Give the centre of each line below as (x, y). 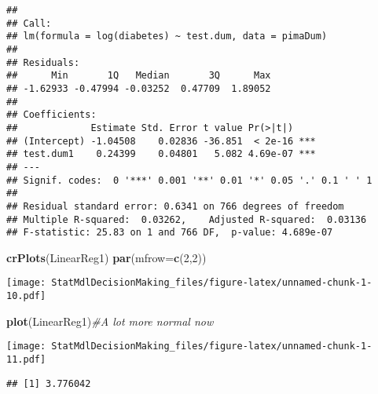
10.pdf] (26, 296)
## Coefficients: (51, 115)
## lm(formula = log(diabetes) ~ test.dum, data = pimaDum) (167, 36)
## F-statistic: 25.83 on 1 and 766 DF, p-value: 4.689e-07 (170, 233)
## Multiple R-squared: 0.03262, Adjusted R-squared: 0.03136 (187, 219)
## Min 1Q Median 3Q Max (139, 76)
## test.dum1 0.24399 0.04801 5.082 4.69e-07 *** (161, 154)
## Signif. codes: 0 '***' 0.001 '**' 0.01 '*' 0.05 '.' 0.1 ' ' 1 (189, 180)
